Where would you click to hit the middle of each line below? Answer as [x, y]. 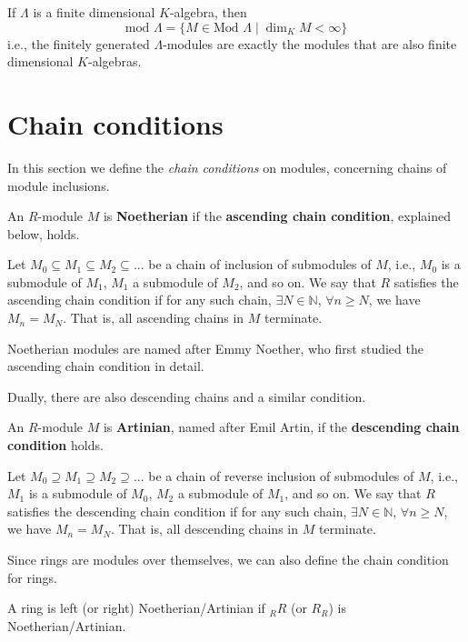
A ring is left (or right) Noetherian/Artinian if [136, 608]
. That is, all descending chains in [205, 529]
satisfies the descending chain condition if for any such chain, [177, 511]
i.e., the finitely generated [79, 43]
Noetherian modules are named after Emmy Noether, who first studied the [215, 348]
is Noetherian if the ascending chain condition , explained [277, 216]
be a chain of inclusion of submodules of [260, 264]
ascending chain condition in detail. [106, 366]
